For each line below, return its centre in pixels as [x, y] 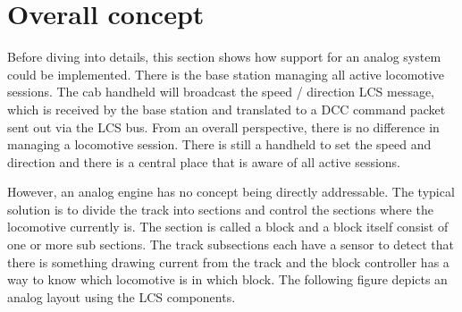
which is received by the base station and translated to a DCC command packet [227, 109]
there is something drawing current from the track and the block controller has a [228, 261]
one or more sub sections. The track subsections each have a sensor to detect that [231, 245]
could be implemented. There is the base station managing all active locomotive [226, 74]
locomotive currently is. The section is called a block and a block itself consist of [228, 227]
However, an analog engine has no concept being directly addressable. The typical [231, 192]
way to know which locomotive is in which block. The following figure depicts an [227, 279]
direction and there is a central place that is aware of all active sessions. [204, 161]
